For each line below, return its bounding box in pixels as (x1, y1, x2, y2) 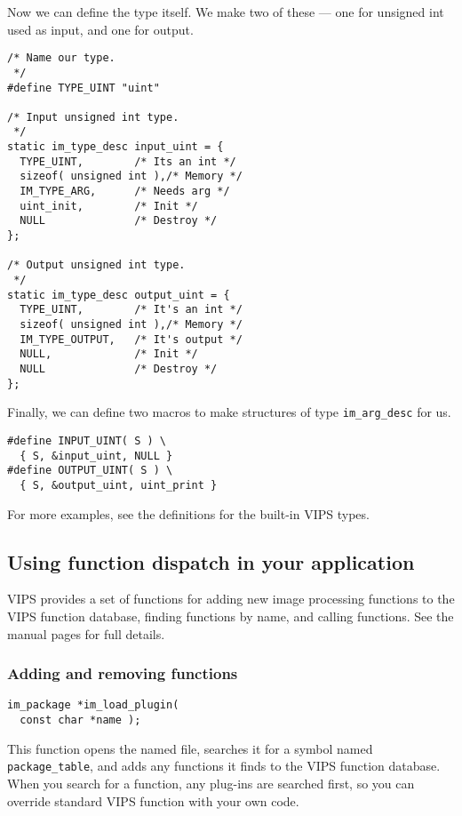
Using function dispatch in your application (7, 548, 415, 575)
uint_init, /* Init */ (20, 199, 198, 212)
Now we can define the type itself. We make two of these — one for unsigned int (7, 3, 444, 20)
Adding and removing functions (7, 662, 238, 684)
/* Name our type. (7, 52, 115, 65)
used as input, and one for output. (7, 20, 194, 38)
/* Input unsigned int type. (7, 110, 179, 124)
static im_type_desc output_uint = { (7, 288, 230, 301)
